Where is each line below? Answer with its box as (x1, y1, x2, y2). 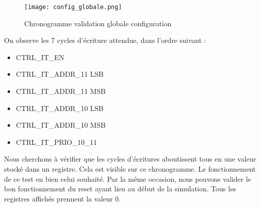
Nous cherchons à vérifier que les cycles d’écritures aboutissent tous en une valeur (4, 153, 256, 164)
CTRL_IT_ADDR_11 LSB (16, 69, 104, 79)
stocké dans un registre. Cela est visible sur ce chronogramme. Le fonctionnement (4, 164, 256, 174)
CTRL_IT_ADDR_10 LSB (16, 102, 104, 113)
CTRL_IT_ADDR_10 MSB (16, 120, 106, 130)
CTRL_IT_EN (16, 51, 65, 62)
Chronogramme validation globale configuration (24, 18, 172, 28)
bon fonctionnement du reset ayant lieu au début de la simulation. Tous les (4, 183, 236, 194)
